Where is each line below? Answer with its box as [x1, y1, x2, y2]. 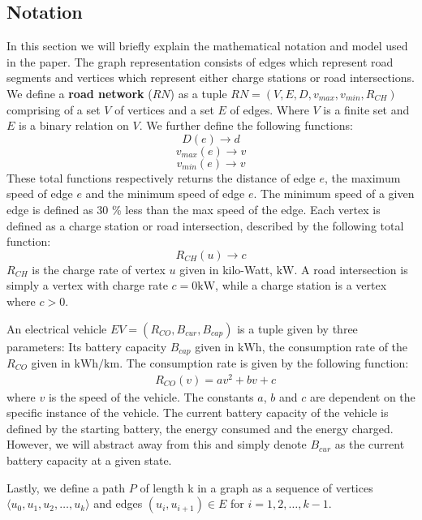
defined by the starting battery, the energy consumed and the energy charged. [6, 419, 394, 436]
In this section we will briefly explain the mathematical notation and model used [6, 37, 408, 54]
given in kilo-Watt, [179, 260, 273, 277]
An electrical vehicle [6, 320, 107, 337]
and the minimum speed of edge [85, 185, 245, 202]
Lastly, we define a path [6, 479, 126, 496]
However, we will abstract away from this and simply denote [6, 436, 307, 453]
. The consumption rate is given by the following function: [119, 354, 409, 371]
